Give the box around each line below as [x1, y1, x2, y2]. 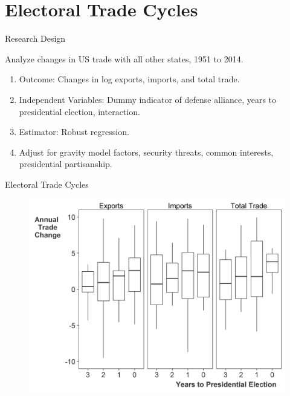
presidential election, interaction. [19, 105, 140, 117]
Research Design [5, 32, 66, 45]
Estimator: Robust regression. [19, 125, 129, 138]
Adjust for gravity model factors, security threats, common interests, [19, 145, 274, 158]
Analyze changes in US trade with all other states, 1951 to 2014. [5, 52, 243, 65]
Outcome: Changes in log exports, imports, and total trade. [19, 73, 240, 85]
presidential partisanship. [19, 157, 112, 170]
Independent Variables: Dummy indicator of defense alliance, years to [19, 93, 277, 105]
